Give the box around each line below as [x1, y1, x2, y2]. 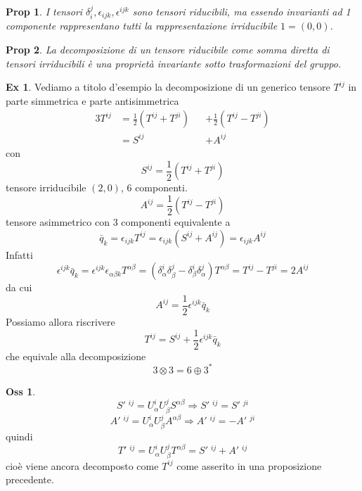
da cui [6, 280, 32, 295]
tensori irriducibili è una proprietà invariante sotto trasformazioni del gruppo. [6, 56, 342, 70]
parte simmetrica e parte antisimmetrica [6, 93, 179, 108]
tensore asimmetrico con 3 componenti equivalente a [6, 215, 231, 229]
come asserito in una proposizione [176, 458, 322, 473]
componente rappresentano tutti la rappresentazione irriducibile [6, 18, 278, 33]
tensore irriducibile [6, 180, 86, 195]
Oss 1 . [6, 383, 36, 398]
